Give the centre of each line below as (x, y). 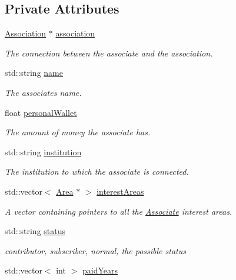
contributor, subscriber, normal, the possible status (95, 250)
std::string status (35, 231)
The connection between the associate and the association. (109, 53)
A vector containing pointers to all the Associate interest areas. (119, 211)
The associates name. (43, 92)
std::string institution (43, 151)
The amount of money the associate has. (78, 132)
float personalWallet (41, 112)
